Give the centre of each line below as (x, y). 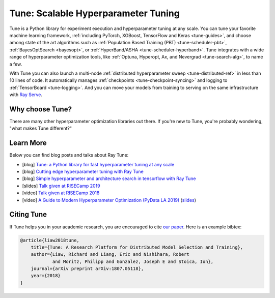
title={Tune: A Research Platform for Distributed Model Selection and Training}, (137, 247)
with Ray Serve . (26, 95)
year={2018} (46, 276)
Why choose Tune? (41, 109)
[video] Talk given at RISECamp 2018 (61, 193)
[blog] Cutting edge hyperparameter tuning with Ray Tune (83, 172)
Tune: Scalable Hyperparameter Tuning (95, 13)
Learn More (28, 143)
